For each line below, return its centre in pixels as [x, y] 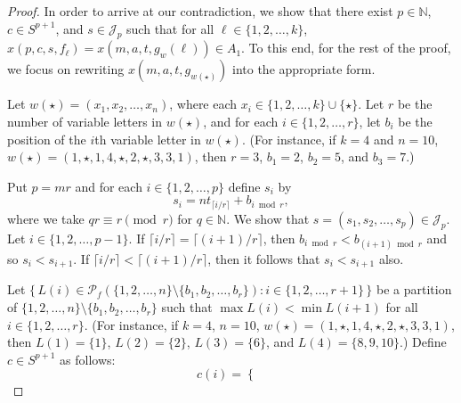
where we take [46, 218]
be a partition [414, 289]
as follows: [88, 359]
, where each [203, 104]
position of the [47, 139]
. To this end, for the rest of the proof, [346, 48]
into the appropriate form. [304, 69]
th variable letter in [148, 139]
